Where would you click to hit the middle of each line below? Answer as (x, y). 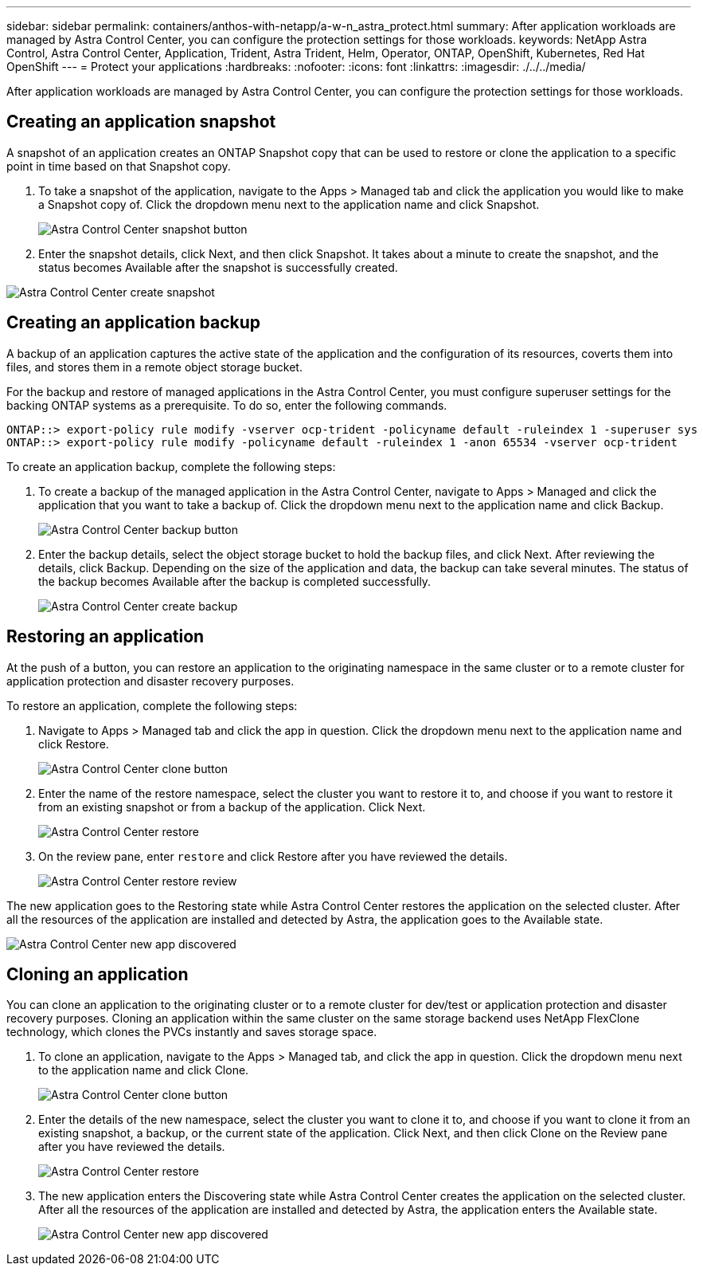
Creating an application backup (134, 323)
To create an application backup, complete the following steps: (171, 466)
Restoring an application (105, 637)
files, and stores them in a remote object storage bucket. (154, 367)
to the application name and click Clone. (144, 1070)
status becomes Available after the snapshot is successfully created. (218, 267)
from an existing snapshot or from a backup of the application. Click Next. (232, 807)
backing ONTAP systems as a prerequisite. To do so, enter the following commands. (227, 405)
